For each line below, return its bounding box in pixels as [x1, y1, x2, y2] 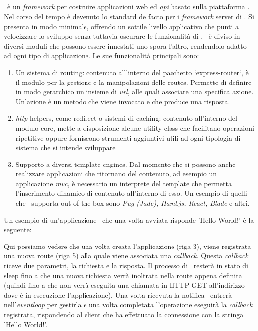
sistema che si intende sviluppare [15, 142, 116, 153]
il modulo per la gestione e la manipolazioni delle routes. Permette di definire [15, 77, 252, 87]
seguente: [4, 224, 32, 235]
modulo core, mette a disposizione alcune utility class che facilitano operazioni [15, 122, 254, 133]
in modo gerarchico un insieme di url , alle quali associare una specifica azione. [15, 86, 254, 97]
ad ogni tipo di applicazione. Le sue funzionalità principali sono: [4, 50, 199, 61]
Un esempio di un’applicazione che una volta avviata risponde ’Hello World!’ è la [4, 214, 254, 225]
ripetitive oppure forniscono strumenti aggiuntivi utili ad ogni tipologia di [15, 132, 241, 143]
